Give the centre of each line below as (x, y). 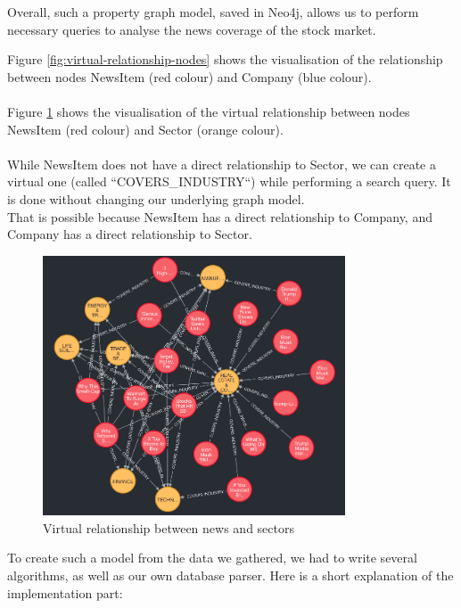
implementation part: (65, 592)
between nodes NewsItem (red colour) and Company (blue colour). (189, 76)
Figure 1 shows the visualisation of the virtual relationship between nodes (209, 111)
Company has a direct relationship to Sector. (130, 234)
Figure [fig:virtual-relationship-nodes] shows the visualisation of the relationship (225, 59)
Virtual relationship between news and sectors (169, 527)
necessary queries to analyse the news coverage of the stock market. (192, 29)
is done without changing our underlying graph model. (156, 198)
